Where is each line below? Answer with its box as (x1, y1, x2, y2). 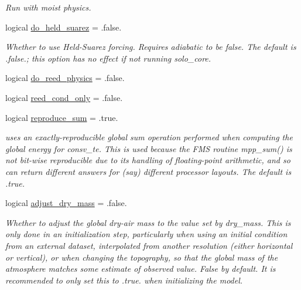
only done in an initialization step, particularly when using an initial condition (5, 228, 288, 240)
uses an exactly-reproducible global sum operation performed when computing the (5, 131, 293, 143)
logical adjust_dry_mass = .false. (5, 197, 127, 209)
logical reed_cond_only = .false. (5, 91, 123, 103)
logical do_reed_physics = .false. (5, 72, 125, 84)
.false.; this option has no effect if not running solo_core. (5, 52, 211, 64)
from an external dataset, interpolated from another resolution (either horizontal (5, 239, 293, 251)
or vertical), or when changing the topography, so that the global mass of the (5, 251, 278, 263)
